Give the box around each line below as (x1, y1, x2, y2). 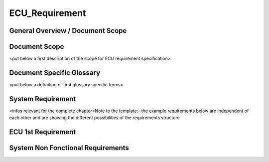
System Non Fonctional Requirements (9, 144, 130, 152)
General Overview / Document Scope (9, 26, 127, 35)
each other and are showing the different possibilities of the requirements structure (9, 115, 180, 121)
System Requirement (9, 95, 76, 103)
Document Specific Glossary (9, 68, 101, 77)
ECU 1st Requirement (9, 128, 76, 137)
